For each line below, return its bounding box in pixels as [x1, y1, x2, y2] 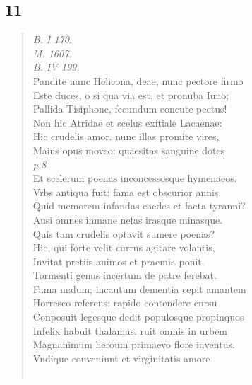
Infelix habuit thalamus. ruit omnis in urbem [32, 323, 228, 338]
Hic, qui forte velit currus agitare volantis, [32, 240, 215, 255]
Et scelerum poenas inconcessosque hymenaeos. [32, 171, 237, 185]
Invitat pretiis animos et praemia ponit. [32, 253, 205, 268]
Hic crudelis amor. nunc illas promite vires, [32, 129, 220, 144]
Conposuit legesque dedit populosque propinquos [32, 309, 244, 324]
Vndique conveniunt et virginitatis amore [32, 350, 210, 365]
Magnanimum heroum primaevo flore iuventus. [32, 337, 235, 352]
